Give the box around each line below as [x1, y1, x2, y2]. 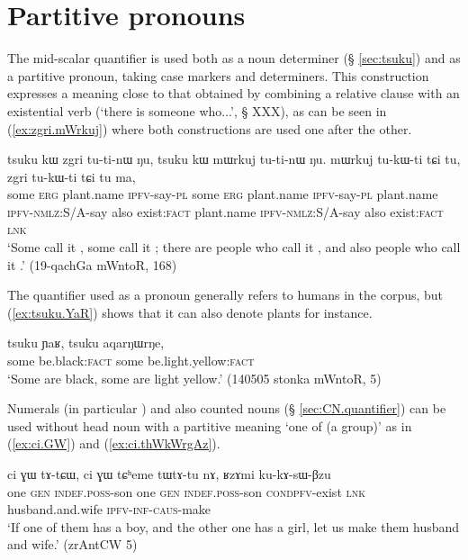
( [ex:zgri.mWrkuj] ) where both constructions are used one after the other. [7, 119, 412, 138]
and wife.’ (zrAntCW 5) [7, 535, 138, 554]
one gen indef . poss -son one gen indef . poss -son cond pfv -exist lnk [7, 482, 366, 501]
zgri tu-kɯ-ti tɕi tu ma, [7, 167, 136, 185]
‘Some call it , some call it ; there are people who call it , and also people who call [7, 238, 461, 257]
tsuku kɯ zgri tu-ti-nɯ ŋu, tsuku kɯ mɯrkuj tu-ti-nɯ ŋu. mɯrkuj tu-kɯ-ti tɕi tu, [7, 149, 461, 168]
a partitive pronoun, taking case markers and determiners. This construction [7, 66, 429, 85]
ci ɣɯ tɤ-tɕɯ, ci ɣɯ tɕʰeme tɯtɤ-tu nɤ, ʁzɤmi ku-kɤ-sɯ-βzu [7, 465, 331, 483]
